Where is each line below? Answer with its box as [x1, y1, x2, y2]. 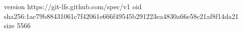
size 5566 [4, 20, 31, 31]
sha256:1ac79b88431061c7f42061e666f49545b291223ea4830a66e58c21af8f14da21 [4, 11, 239, 21]
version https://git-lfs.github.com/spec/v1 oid [4, 1, 142, 11]
